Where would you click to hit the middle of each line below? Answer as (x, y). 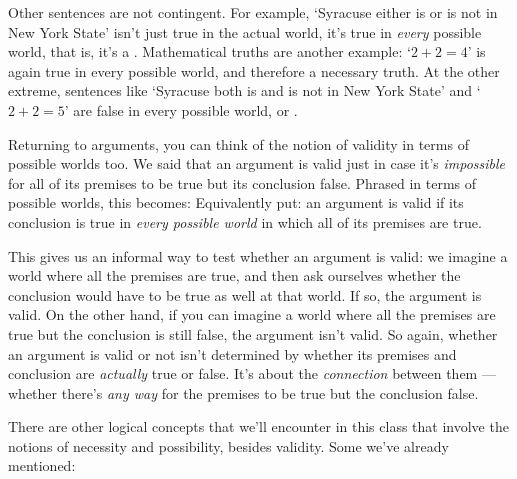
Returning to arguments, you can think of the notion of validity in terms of (238, 143)
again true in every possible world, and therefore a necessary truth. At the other (254, 70)
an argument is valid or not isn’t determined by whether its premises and (232, 353)
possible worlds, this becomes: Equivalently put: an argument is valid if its (236, 202)
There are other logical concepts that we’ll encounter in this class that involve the (258, 426)
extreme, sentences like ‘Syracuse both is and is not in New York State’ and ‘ (244, 90)
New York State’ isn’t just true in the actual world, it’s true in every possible (245, 31)
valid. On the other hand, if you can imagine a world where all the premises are (252, 314)
